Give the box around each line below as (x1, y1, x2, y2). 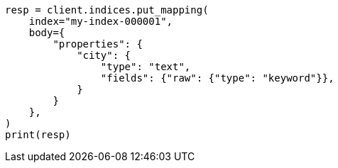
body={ (28, 27, 65, 38)
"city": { (77, 50, 131, 61)
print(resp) (5, 129, 71, 140)
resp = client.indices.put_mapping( (5, 4, 209, 16)
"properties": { (53, 38, 143, 50)
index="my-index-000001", (28, 16, 173, 27)
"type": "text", (100, 61, 191, 72)
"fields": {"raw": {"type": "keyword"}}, (100, 72, 334, 84)
